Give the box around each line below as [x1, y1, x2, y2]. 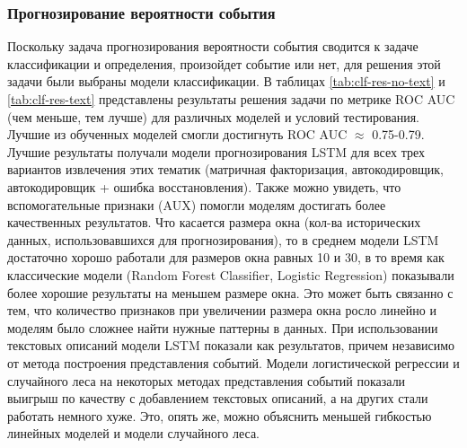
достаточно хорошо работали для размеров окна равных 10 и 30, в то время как [7, 248, 445, 267]
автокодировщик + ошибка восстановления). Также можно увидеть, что [7, 177, 401, 196]
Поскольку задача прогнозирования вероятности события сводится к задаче [7, 37, 419, 56]
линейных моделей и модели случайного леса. [7, 424, 260, 443]
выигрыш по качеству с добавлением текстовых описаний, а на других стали [7, 389, 428, 408]
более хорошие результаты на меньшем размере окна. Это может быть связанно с [7, 283, 454, 302]
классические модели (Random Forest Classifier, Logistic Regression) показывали [7, 265, 454, 284]
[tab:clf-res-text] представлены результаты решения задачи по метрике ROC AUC [7, 90, 455, 108]
